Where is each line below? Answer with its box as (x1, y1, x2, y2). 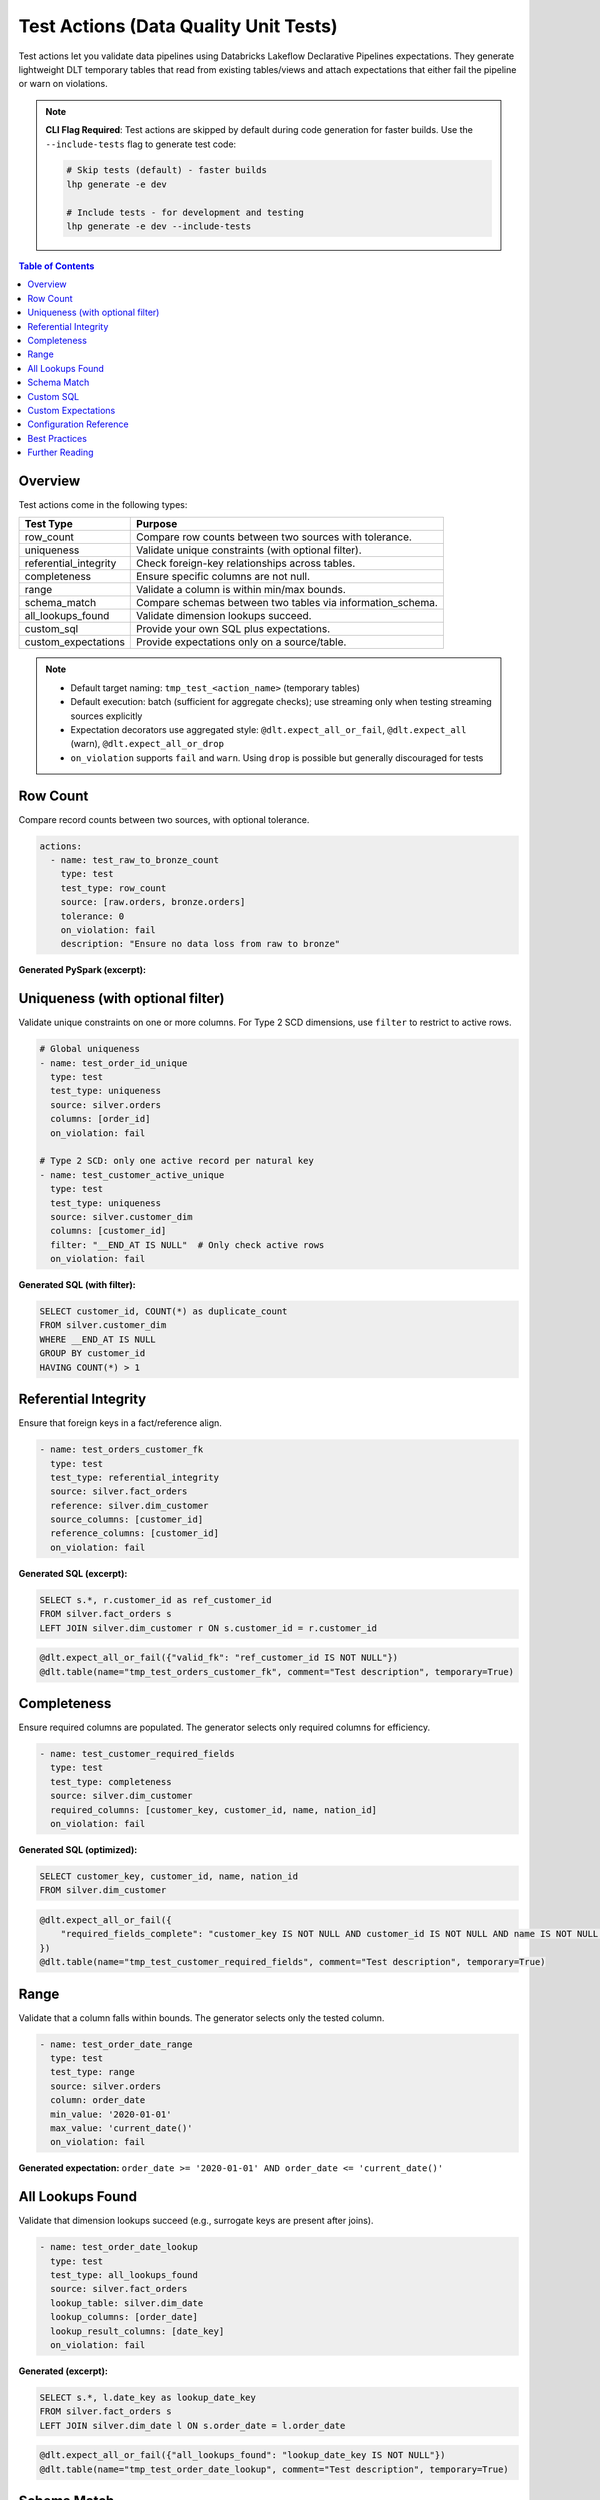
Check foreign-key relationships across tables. (136, 556, 356, 570)
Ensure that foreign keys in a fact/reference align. (18, 1417, 222, 1429)
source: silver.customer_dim (50, 1211, 194, 1222)
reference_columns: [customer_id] (50, 1528, 220, 1539)
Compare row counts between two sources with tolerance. (136, 530, 412, 544)
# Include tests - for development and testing (66, 206, 304, 218)
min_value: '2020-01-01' (50, 2108, 172, 2120)
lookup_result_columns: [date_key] (50, 2325, 225, 2337)
